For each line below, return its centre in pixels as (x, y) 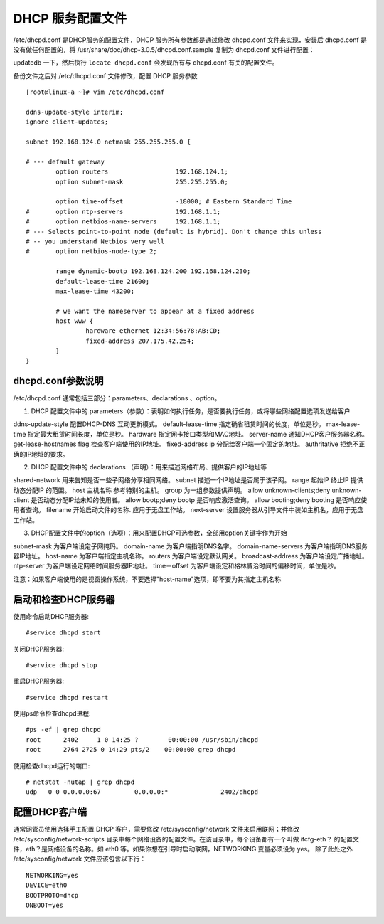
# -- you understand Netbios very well (95, 241)
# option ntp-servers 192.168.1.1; (123, 211)
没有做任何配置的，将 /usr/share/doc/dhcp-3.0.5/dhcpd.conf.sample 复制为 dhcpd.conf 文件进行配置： (164, 49)
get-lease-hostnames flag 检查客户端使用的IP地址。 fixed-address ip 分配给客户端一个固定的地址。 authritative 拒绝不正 (189, 444)
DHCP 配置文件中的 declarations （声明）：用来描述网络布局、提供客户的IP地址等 (149, 467)
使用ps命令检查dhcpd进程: (52, 713)
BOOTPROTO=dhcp (52, 895)
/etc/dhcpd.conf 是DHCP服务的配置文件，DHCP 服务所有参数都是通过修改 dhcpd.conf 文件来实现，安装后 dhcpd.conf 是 (190, 40)
